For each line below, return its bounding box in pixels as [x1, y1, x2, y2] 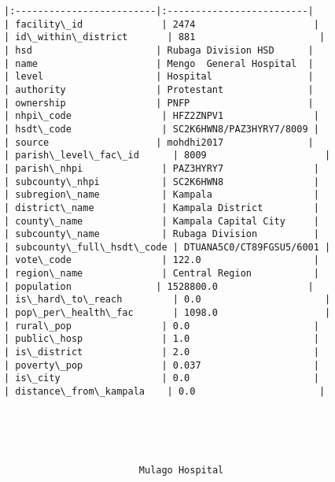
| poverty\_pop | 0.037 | [4, 359, 319, 371]
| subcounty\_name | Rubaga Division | [4, 228, 319, 240]
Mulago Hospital [138, 464, 224, 476]
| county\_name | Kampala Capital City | [4, 215, 319, 227]
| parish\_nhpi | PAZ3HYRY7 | [4, 162, 319, 174]
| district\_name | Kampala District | [4, 202, 319, 213]
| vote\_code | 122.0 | [4, 254, 319, 266]
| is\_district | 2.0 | [4, 347, 319, 358]
